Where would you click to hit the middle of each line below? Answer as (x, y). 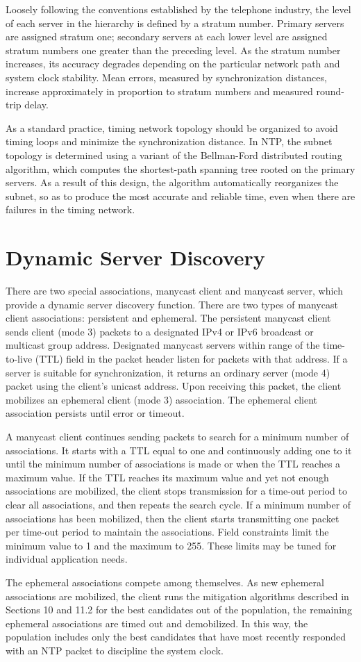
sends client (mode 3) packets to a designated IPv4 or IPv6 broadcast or (160, 331)
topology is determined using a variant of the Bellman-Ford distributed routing (174, 155)
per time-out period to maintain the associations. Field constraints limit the (167, 532)
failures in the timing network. (70, 209)
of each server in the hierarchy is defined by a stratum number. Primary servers (175, 23)
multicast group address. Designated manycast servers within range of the (163, 345)
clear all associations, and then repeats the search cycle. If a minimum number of (178, 504)
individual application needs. (67, 559)
